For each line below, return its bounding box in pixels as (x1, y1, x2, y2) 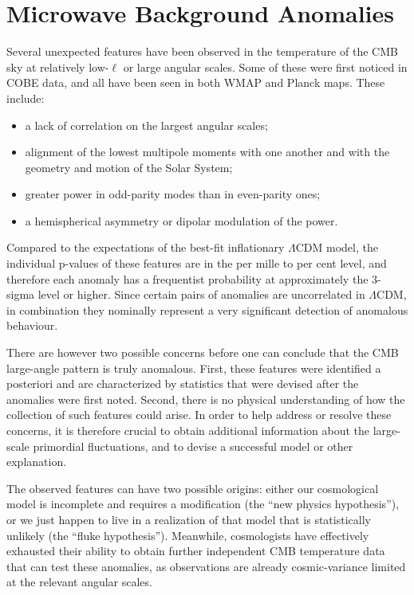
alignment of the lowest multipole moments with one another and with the (25, 143, 390, 160)
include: (6, 89, 45, 106)
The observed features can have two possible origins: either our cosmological (6, 480, 379, 496)
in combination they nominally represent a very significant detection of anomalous (6, 301, 408, 318)
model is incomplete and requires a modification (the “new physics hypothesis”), (6, 495, 400, 512)
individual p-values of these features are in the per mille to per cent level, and (6, 255, 387, 272)
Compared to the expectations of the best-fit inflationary (6, 239, 285, 256)
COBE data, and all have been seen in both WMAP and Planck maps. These (6, 74, 385, 91)
